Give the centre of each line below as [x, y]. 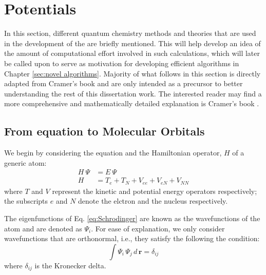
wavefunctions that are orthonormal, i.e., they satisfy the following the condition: [132, 238]
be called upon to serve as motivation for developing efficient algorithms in [122, 63]
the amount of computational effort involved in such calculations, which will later [132, 53]
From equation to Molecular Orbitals [104, 131]
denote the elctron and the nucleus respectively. [153, 201]
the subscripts [26, 201]
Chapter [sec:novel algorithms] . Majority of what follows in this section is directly [132, 73]
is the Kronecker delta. [70, 265]
